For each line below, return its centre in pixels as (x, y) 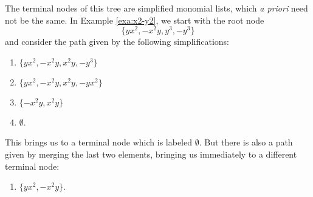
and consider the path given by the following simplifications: (117, 42)
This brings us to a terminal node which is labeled (98, 142)
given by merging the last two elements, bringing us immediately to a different (151, 154)
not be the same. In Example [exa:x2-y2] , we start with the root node (135, 20)
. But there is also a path (246, 142)
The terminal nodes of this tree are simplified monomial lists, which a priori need (156, 8)
